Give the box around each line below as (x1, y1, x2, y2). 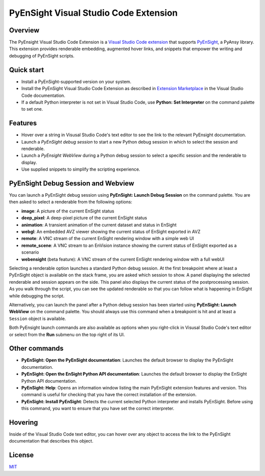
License (9, 451, 34, 459)
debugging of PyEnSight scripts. (9, 53, 75, 59)
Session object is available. (9, 315, 66, 322)
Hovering (9, 418, 38, 426)
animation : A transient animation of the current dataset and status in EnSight (21, 222, 177, 228)
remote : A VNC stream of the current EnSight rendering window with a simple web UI (21, 236, 194, 241)
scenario (21, 249, 39, 255)
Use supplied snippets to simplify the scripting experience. (21, 166, 140, 172)
